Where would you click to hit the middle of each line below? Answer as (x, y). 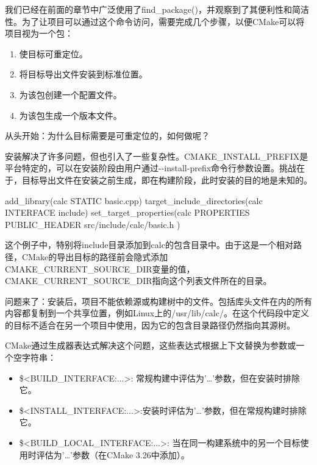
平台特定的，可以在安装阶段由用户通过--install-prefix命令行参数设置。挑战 (151, 168)
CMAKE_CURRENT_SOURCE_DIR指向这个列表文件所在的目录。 (138, 281)
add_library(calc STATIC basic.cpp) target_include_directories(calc (134, 200)
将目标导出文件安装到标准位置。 (83, 74)
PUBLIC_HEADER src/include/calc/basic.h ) (93, 224)
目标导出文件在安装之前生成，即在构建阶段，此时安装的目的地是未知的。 (167, 179)
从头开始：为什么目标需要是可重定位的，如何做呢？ (107, 136)
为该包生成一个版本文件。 (70, 115)
